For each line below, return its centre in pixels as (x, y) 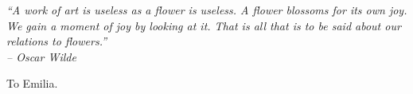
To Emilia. (32, 83)
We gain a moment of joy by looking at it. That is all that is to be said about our (204, 25)
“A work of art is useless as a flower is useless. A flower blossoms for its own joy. (207, 10)
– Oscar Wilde (41, 56)
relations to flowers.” (57, 41)
